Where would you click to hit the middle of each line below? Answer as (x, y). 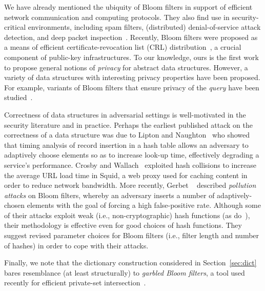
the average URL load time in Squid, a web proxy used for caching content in (126, 175)
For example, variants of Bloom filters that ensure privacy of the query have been (132, 87)
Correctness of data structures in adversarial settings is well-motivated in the (125, 114)
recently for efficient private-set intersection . (75, 283)
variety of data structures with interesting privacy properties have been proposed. (132, 77)
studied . (18, 97)
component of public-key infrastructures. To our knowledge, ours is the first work (131, 57)
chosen (15, 205)
